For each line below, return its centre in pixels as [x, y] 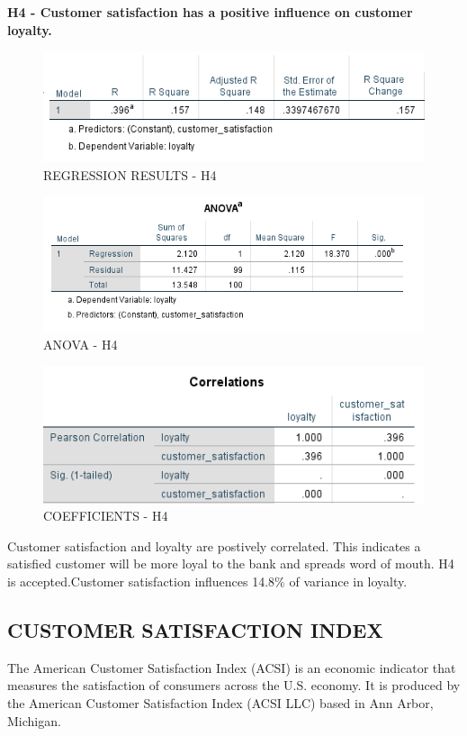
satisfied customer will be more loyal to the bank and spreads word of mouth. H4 [231, 563]
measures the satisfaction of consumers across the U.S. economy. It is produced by [234, 685]
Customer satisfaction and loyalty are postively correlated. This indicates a [214, 545]
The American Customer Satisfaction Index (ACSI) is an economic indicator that [232, 667]
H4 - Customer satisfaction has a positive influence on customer [210, 12]
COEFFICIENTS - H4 [106, 516]
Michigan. [34, 720]
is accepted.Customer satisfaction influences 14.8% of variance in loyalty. [207, 582]
